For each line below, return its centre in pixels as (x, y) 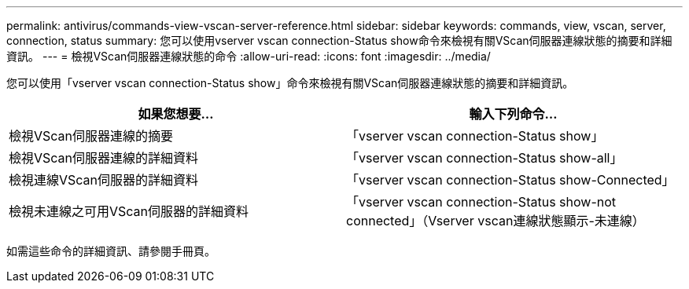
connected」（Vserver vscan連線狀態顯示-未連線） (496, 221)
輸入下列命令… (513, 114)
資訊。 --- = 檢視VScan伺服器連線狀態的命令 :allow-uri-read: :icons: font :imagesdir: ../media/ (249, 56)
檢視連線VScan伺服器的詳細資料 (104, 180)
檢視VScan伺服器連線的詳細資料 (104, 158)
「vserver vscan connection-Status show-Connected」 (510, 180)
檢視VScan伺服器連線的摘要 (91, 136)
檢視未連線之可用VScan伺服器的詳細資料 (129, 211)
